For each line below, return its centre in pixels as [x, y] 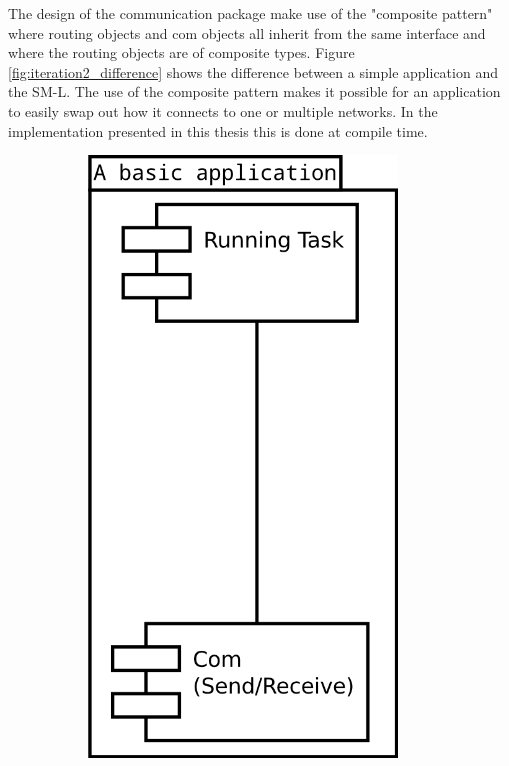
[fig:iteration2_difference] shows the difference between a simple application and [253, 71]
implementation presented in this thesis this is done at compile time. [218, 130]
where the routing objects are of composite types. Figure [181, 52]
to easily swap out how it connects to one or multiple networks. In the [223, 110]
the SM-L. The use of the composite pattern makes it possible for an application [254, 91]
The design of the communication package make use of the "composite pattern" [250, 13]
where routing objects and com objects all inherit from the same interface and [247, 32]
